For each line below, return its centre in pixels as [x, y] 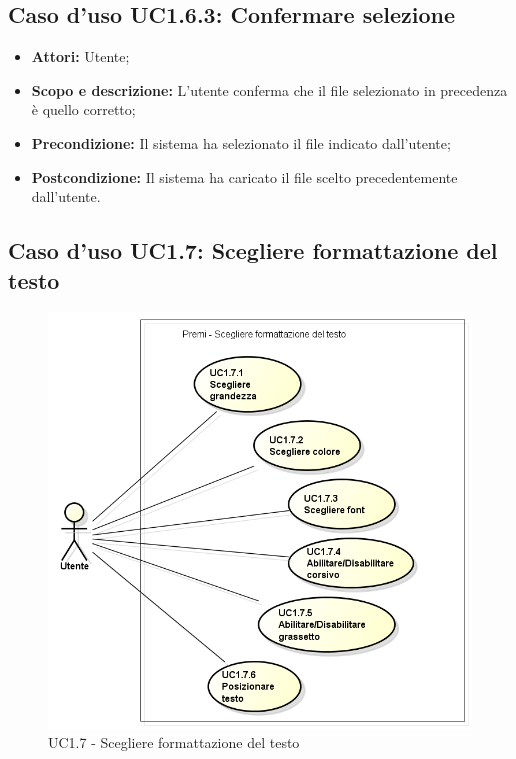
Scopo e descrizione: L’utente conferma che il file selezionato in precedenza [269, 89]
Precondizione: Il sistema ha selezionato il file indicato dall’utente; [241, 142]
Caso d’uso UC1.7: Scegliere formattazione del [253, 250]
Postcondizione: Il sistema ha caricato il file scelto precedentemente [244, 176]
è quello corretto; [83, 109]
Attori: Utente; [80, 56]
